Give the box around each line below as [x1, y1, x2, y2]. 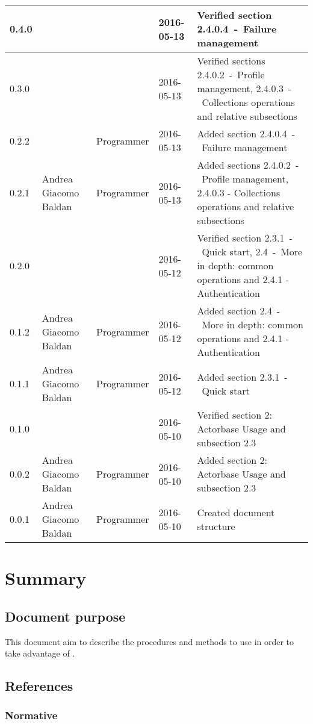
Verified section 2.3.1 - [197, 231, 293, 245]
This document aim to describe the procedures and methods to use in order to [5, 635, 294, 648]
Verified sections [197, 54, 265, 67]
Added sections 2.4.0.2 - [197, 158, 299, 172]
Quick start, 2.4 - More [202, 245, 303, 258]
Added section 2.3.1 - [197, 369, 288, 384]
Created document [197, 505, 275, 519]
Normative [5, 708, 58, 723]
